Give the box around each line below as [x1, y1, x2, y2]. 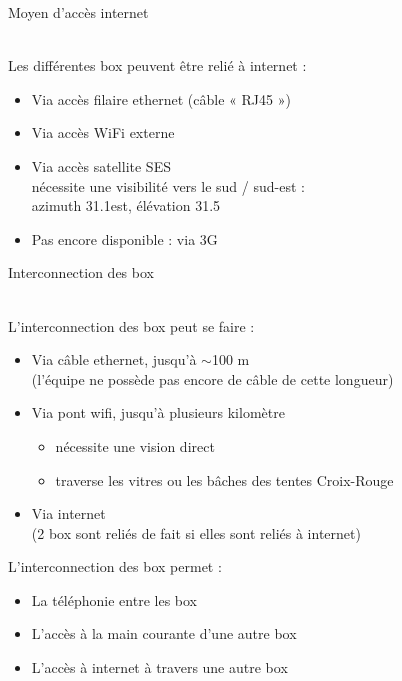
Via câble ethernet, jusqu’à [31, 349, 197, 370]
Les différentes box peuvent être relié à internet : [8, 55, 307, 76]
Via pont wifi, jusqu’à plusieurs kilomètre [31, 402, 285, 423]
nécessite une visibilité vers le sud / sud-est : [31, 175, 305, 196]
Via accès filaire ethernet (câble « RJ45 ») [31, 88, 291, 109]
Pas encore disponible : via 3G [31, 228, 218, 249]
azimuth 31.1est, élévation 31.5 [31, 195, 221, 216]
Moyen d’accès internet [8, 2, 149, 22]
